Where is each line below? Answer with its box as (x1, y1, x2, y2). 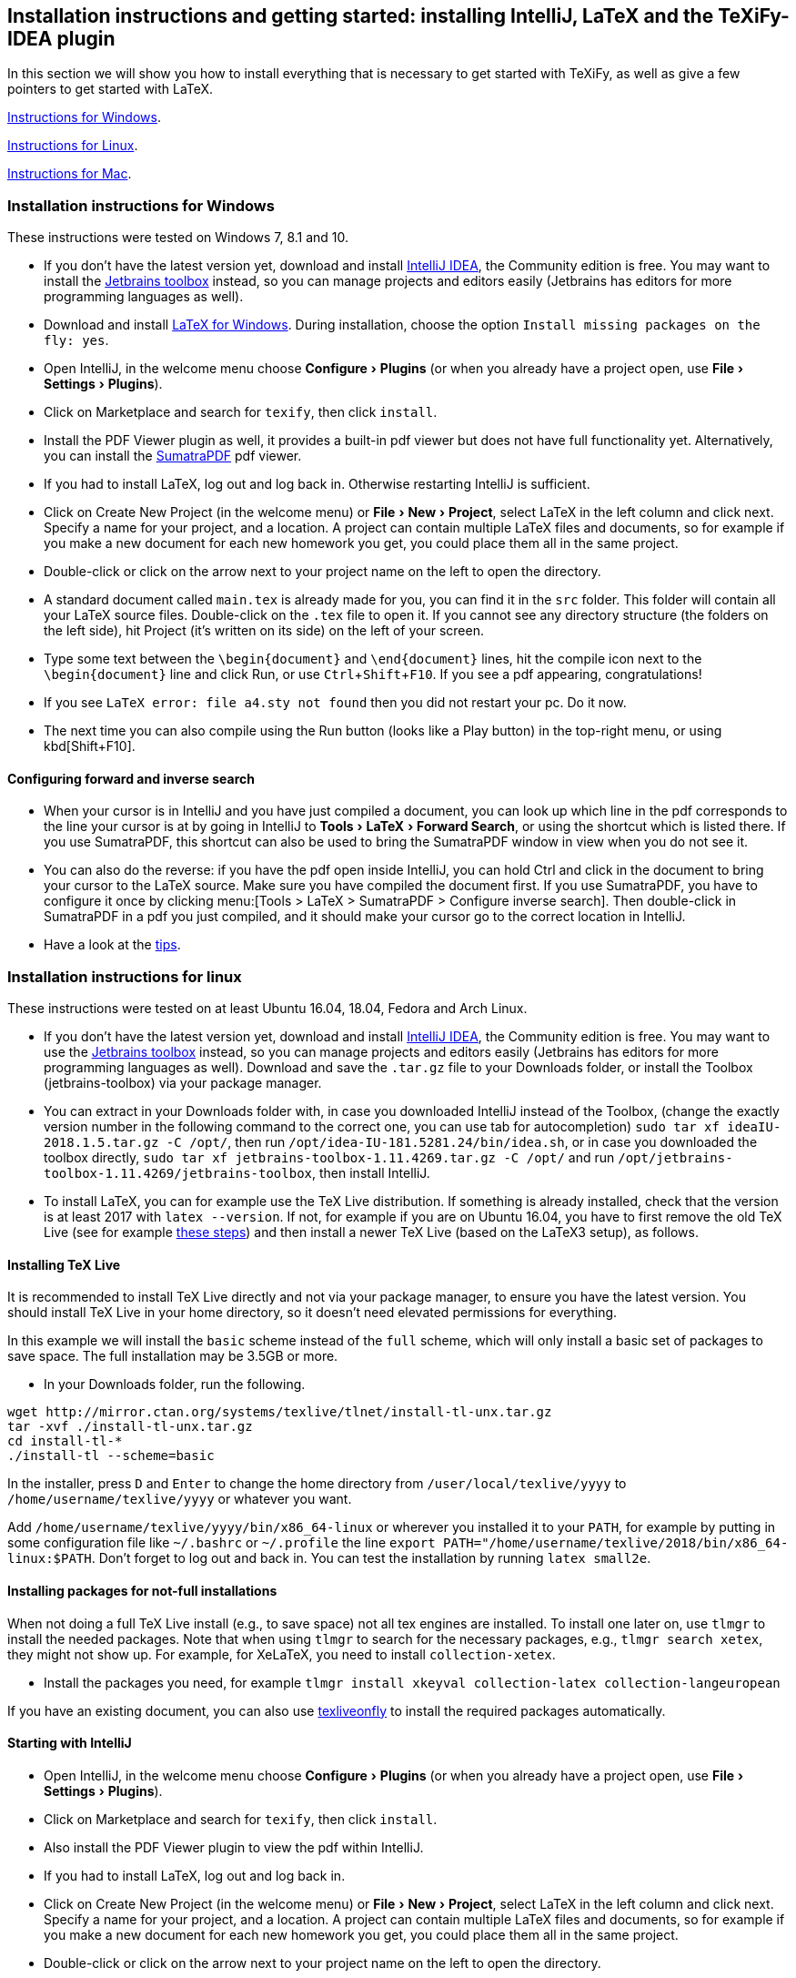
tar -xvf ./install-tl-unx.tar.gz (7, 1419, 253, 1435)
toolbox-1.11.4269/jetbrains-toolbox (44, 1166, 313, 1182)
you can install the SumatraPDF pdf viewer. (44, 448, 302, 464)
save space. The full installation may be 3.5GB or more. (7, 1348, 338, 1364)
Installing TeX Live (7, 1256, 121, 1273)
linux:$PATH (7, 1551, 92, 1567)
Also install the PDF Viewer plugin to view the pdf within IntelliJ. (44, 1839, 424, 1855)
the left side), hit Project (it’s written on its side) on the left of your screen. (44, 623, 484, 639)
